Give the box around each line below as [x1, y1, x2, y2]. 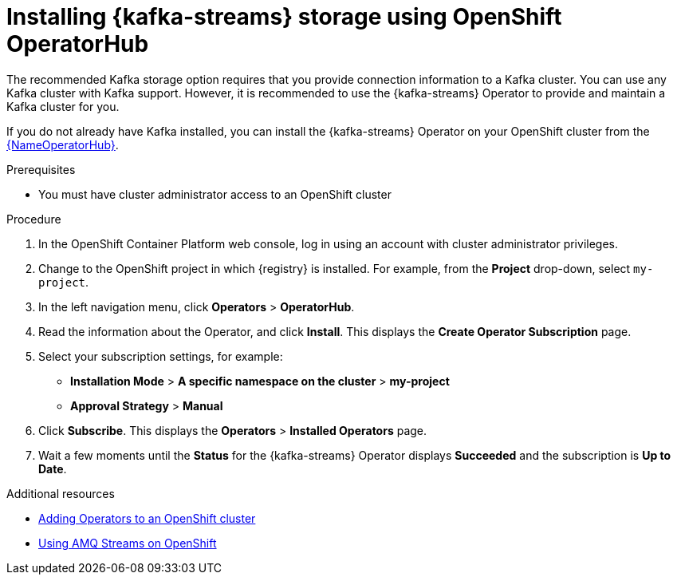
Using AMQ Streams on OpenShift [38, 536, 217, 550]
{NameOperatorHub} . [6, 137, 119, 152]
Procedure [6, 211, 61, 226]
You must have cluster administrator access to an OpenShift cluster [38, 187, 392, 201]
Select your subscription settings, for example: [38, 349, 283, 363]
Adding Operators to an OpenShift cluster [38, 511, 256, 525]
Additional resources [6, 486, 115, 500]
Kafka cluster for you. [6, 99, 120, 113]
